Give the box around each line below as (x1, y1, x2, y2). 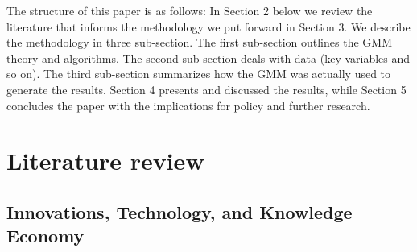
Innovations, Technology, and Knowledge (6, 199, 353, 224)
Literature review (6, 144, 204, 177)
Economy (6, 223, 85, 248)
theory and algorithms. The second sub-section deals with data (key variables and (6, 49, 411, 66)
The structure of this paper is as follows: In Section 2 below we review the (6, 2, 373, 19)
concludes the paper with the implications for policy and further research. (6, 97, 370, 114)
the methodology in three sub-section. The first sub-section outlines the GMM (6, 34, 392, 51)
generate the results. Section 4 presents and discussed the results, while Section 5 (6, 81, 407, 97)
